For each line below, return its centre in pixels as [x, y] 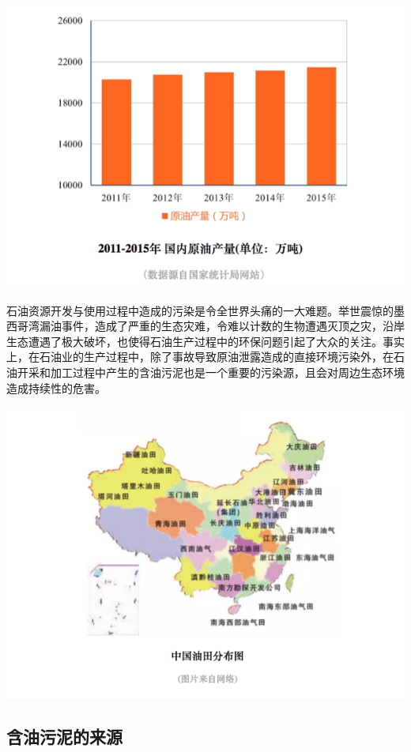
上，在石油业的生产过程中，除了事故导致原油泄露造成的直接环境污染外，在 [200, 357]
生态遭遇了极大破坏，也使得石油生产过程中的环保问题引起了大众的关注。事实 [205, 341]
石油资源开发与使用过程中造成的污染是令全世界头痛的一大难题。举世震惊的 [200, 310]
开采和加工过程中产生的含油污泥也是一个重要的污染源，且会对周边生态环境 [211, 372]
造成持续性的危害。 [56, 387]
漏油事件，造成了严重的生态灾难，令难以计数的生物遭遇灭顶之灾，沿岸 [222, 326]
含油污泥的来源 [64, 736]
